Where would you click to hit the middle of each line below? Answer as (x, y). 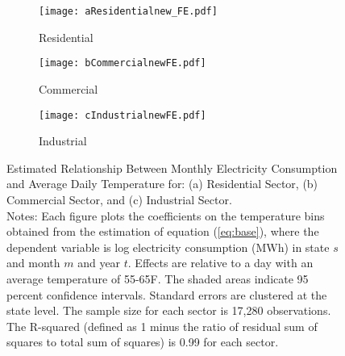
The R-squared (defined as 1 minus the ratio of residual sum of (162, 326)
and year (99, 263)
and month (33, 263)
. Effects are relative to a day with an (220, 263)
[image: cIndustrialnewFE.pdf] (123, 115)
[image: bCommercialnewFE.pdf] (123, 63)
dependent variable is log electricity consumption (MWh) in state (168, 247)
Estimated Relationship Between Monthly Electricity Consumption (172, 168)
